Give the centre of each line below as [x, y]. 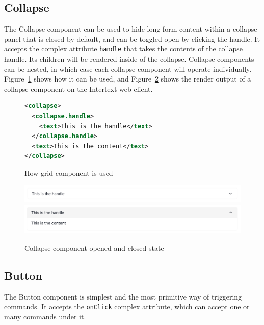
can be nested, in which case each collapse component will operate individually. [128, 69]
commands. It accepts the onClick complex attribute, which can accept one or [127, 306]
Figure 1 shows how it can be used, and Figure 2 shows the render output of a [128, 79]
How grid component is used [69, 172]
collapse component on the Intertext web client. [78, 88]
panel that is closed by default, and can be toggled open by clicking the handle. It [132, 38]
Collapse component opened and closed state [94, 248]
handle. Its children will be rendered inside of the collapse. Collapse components [129, 59]
